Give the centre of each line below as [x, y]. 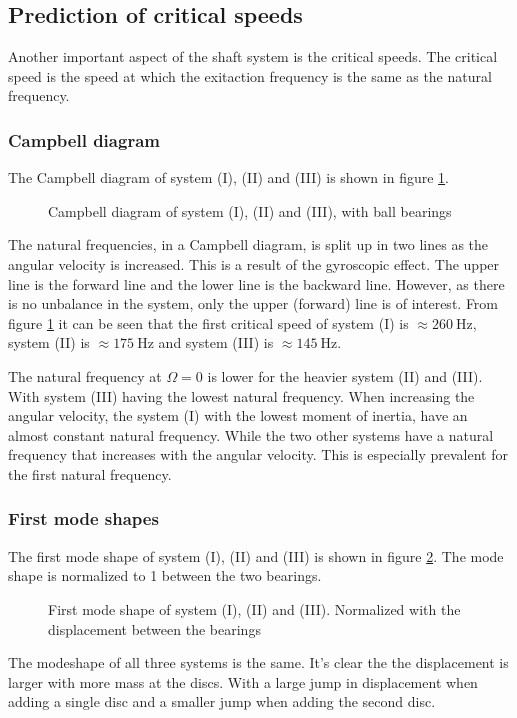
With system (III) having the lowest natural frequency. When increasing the [241, 395]
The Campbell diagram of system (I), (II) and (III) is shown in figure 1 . [228, 177]
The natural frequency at [85, 375]
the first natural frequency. [90, 473]
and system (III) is [216, 342]
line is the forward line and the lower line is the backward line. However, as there [256, 283]
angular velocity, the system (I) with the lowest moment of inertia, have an [238, 415]
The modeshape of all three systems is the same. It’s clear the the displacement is [258, 662]
